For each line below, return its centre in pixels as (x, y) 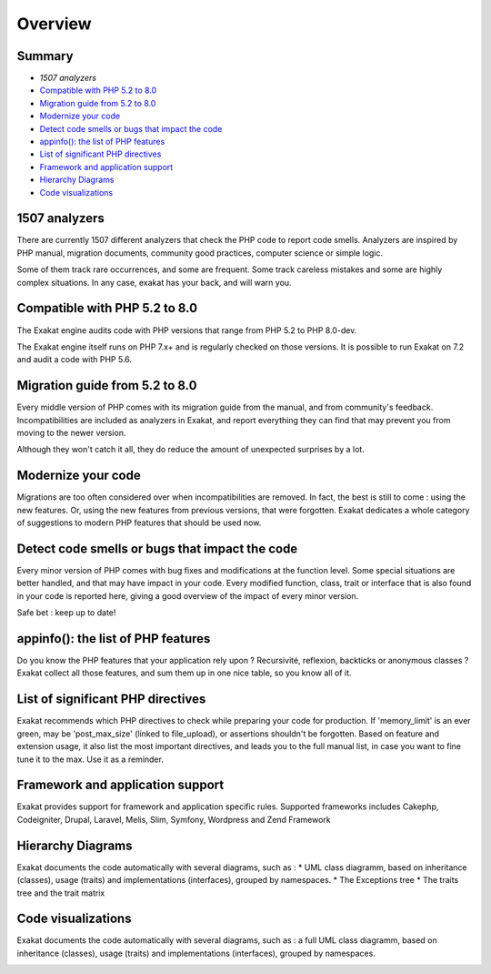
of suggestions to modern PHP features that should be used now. (139, 523)
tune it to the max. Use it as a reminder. (90, 759)
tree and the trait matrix (61, 893)
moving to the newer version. (71, 433)
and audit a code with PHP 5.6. (74, 360)
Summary (45, 56)
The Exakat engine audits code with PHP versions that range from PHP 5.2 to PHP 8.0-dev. (187, 330)
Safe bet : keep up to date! (66, 613)
